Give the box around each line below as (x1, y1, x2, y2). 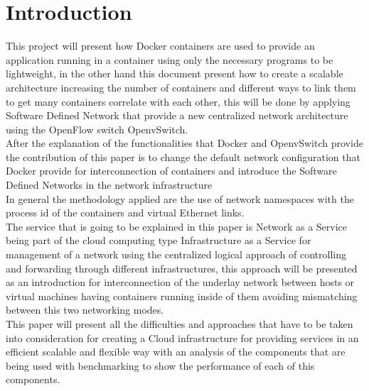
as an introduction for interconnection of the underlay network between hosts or (6, 275, 355, 290)
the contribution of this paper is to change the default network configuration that (6, 149, 360, 164)
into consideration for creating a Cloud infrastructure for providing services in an (6, 330, 359, 345)
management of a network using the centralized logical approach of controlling (6, 247, 346, 262)
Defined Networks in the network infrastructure (6, 177, 213, 192)
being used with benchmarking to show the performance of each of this (6, 358, 315, 373)
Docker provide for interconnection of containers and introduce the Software (6, 163, 337, 178)
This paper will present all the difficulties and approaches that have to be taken (6, 316, 353, 331)
